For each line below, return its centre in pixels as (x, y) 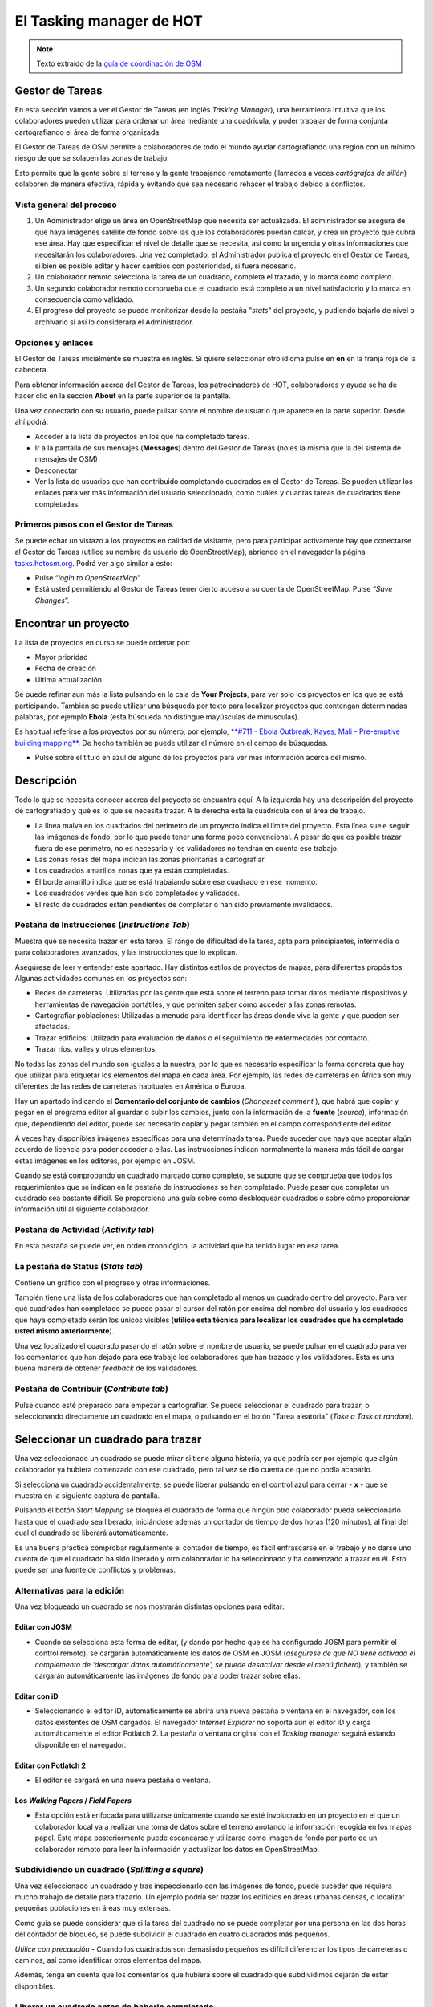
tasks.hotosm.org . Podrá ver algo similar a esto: (93, 563)
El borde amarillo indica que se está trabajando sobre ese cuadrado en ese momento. (176, 881)
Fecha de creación (65, 668)
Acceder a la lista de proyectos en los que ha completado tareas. (142, 437)
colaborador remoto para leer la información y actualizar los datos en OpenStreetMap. (177, 1849)
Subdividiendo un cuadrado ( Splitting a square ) (109, 1870)
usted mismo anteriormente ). (65, 1331)
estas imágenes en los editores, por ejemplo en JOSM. (105, 1161)
